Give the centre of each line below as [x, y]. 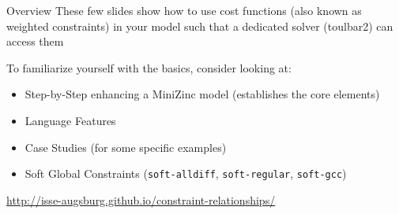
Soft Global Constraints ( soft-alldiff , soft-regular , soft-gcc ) [186, 173]
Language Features [70, 120]
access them [35, 41]
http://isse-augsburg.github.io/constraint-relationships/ [141, 199]
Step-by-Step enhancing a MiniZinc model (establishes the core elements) [202, 94]
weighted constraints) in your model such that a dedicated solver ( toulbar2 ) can [200, 26]
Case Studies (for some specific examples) [126, 147]
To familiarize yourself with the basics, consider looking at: [149, 67]
